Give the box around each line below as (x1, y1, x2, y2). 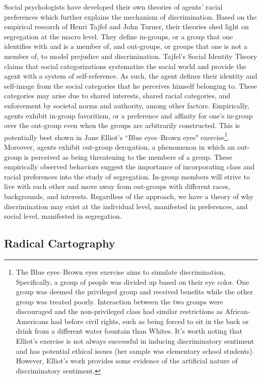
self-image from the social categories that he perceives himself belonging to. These (4, 80, 257, 91)
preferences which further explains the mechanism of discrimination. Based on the (4, 11, 257, 22)
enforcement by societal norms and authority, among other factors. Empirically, (4, 100, 249, 110)
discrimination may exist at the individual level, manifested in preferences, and (4, 201, 248, 211)
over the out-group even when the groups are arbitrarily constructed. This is (4, 120, 240, 131)
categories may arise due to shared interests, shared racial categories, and (4, 90, 231, 101)
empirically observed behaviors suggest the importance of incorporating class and (4, 161, 255, 172)
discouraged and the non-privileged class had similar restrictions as (16, 306, 223, 317)
